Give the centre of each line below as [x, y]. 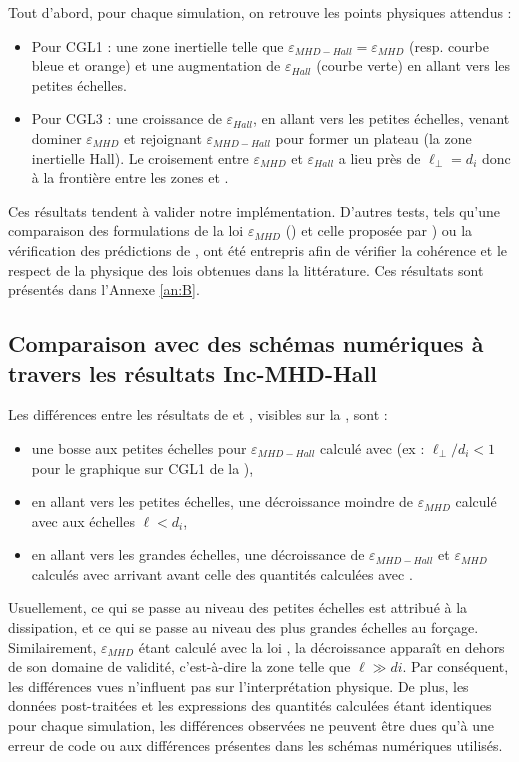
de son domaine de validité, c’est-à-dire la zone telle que [179, 666]
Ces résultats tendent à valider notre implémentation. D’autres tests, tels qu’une [254, 210]
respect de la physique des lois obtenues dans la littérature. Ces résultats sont [246, 269]
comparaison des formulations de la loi [126, 230]
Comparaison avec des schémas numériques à [246, 343]
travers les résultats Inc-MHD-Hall [192, 372]
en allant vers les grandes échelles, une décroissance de [198, 554]
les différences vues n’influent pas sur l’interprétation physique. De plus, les [238, 685]
